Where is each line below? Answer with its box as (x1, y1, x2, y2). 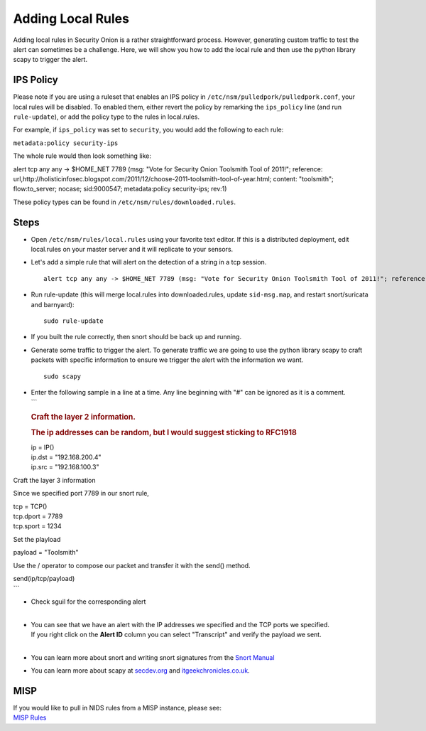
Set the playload (13, 535, 61, 543)
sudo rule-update (43, 317, 104, 325)
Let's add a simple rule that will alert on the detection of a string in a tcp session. (31, 258, 267, 267)
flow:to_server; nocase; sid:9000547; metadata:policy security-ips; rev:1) (13, 185, 227, 193)
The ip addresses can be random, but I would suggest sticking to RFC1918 (31, 427, 297, 437)
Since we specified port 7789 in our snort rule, (13, 489, 149, 498)
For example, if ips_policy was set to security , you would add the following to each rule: (13, 125, 284, 134)
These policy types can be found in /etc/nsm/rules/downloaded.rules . (13, 198, 236, 206)
